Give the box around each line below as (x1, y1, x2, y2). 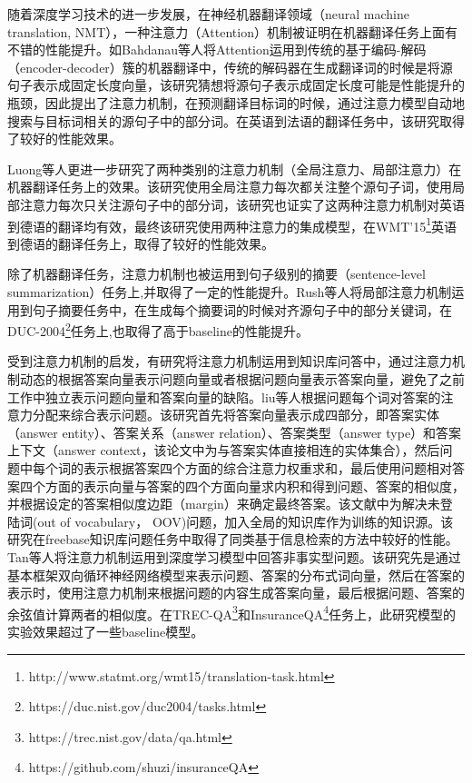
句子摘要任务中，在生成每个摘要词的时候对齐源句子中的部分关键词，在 (32, 300, 452, 319)
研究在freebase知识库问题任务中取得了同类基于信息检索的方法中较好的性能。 (7, 530, 458, 549)
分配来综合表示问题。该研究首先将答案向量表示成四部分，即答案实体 (32, 405, 439, 424)
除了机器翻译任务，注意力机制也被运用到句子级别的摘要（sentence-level (7, 264, 426, 283)
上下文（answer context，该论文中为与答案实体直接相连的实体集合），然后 (7, 441, 440, 460)
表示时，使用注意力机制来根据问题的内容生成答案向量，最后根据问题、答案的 (7, 583, 465, 602)
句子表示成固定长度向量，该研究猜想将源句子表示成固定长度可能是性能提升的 (7, 75, 465, 94)
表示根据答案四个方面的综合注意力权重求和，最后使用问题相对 (83, 458, 452, 477)
